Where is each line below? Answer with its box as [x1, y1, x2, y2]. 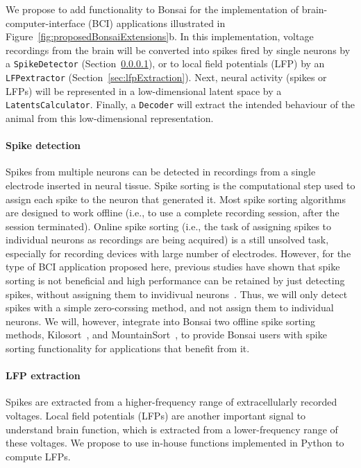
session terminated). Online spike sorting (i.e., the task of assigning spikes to [6, 218, 332, 233]
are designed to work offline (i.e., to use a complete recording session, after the [6, 205, 339, 220]
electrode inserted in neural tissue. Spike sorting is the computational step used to [6, 177, 355, 192]
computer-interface [6, 15, 85, 30]
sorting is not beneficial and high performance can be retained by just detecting [6, 273, 345, 288]
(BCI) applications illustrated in [88, 15, 226, 30]
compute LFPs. [6, 449, 71, 463]
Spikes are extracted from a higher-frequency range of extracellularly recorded [6, 395, 337, 409]
